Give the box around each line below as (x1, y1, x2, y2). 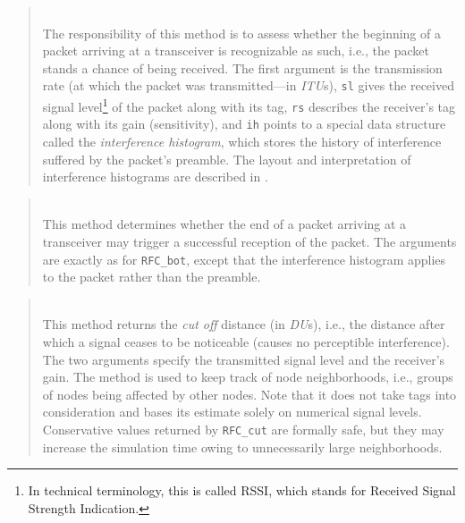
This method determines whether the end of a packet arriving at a (42, 215, 407, 233)
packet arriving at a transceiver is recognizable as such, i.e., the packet (42, 41, 429, 60)
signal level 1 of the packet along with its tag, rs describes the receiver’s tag (42, 95, 456, 115)
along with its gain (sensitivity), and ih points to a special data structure (42, 114, 446, 133)
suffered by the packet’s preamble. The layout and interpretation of (42, 149, 411, 168)
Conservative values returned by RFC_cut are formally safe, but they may (42, 419, 444, 438)
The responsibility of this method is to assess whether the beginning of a (42, 23, 441, 42)
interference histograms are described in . (42, 167, 268, 186)
